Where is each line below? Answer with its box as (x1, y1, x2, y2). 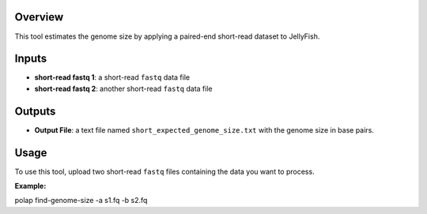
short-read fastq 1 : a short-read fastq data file (34, 73, 190, 82)
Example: (14, 182, 47, 191)
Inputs (14, 52, 47, 66)
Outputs (14, 104, 56, 118)
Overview (14, 10, 64, 24)
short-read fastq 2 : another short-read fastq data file (34, 84, 213, 93)
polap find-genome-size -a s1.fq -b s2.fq (14, 196, 148, 205)
